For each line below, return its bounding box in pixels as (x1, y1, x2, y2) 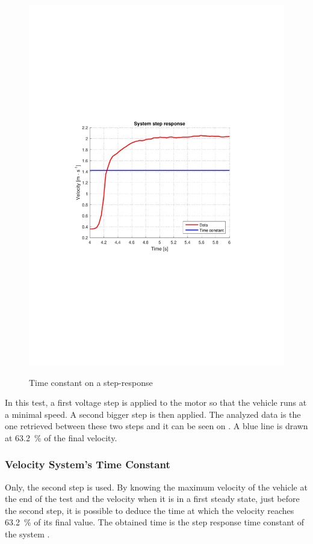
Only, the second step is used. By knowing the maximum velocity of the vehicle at (5, 480, 308, 493)
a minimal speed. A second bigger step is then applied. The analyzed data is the (5, 408, 301, 420)
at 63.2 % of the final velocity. (5, 431, 117, 444)
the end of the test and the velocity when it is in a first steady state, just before (5, 492, 300, 505)
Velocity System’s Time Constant (5, 457, 170, 472)
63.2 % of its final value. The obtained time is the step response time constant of (5, 516, 305, 528)
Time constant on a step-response (29, 376, 153, 388)
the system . (5, 528, 50, 540)
